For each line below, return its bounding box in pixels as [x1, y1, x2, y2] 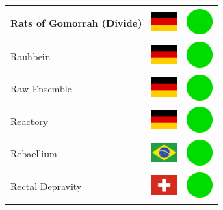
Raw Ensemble [10, 81, 72, 96]
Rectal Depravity [10, 179, 82, 194]
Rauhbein [10, 49, 51, 63]
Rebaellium [10, 146, 57, 161]
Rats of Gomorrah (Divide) [10, 15, 142, 29]
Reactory [10, 114, 49, 128]
